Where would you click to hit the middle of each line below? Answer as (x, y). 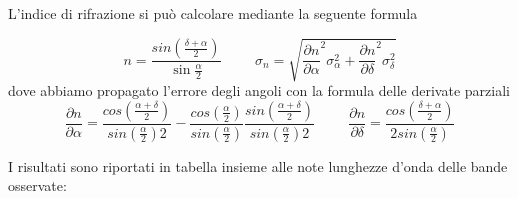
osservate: (37, 185)
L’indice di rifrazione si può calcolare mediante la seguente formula (213, 13)
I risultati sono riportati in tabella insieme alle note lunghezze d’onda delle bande (258, 165)
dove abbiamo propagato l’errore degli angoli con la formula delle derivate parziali (259, 90)
